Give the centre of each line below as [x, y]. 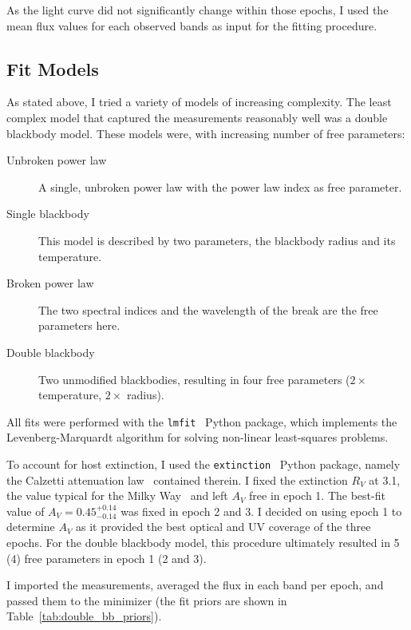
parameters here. [79, 325]
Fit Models [53, 68]
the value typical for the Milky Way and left [117, 495]
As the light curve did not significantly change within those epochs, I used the [198, 10]
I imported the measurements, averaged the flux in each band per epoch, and [195, 585]
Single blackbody [48, 214]
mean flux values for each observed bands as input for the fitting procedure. [192, 25]
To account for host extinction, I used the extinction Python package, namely [204, 464]
